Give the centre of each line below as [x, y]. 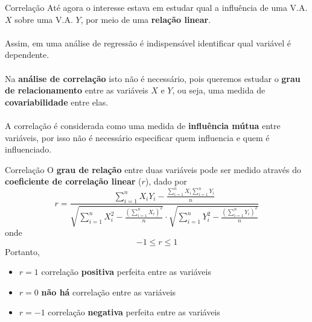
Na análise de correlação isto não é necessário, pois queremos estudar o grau [153, 78]
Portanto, [22, 251]
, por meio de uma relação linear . [146, 19]
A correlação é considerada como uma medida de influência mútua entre [143, 125]
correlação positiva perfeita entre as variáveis [126, 272]
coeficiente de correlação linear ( [73, 181]
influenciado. [28, 149]
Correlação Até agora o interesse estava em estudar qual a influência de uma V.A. [156, 7]
